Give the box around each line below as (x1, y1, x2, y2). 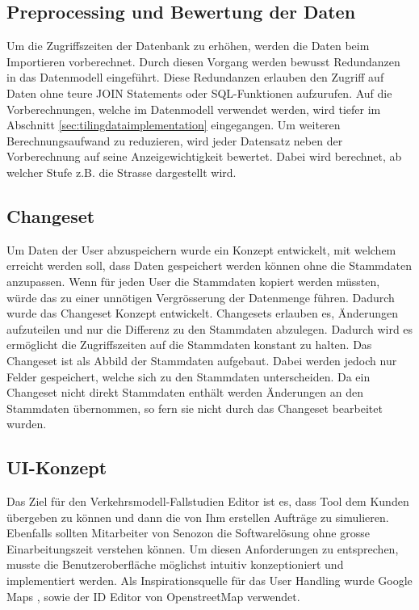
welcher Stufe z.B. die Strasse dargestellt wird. (6, 163, 237, 180)
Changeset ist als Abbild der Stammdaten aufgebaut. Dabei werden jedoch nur (6, 351, 397, 368)
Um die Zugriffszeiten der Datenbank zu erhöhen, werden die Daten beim (6, 37, 370, 54)
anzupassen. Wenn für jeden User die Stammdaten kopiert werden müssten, (6, 272, 380, 289)
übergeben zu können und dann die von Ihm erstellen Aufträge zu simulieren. (6, 508, 389, 525)
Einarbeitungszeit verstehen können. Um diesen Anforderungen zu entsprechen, (6, 540, 399, 557)
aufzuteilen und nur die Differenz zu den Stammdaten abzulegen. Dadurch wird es (6, 320, 413, 337)
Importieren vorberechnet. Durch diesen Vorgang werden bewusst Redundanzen (6, 53, 400, 69)
